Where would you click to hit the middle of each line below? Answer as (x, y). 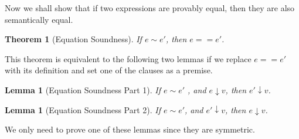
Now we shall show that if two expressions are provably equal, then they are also (150, 8)
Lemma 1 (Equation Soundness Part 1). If (83, 89)
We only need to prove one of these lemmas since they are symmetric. (130, 129)
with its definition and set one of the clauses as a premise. (109, 70)
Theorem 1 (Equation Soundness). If (73, 39)
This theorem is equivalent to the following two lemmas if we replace (128, 58)
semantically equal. (39, 19)
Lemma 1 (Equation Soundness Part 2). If (83, 109)
